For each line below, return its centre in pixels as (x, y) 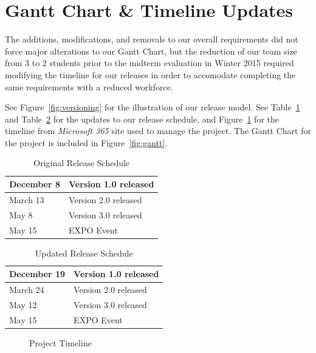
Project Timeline (60, 342)
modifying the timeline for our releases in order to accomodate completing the (150, 74)
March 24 (27, 290)
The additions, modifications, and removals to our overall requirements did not (152, 39)
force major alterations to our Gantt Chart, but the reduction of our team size (151, 51)
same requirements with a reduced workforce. (89, 86)
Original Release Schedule (82, 163)
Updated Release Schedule (84, 253)
